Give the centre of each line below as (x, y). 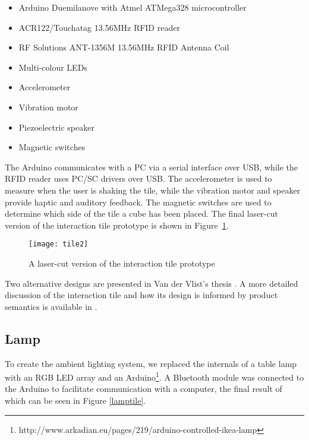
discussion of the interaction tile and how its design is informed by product (141, 295)
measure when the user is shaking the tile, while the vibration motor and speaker (153, 190)
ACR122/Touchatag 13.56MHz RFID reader (99, 27)
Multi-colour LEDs (53, 67)
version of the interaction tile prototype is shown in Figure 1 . (117, 225)
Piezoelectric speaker (56, 127)
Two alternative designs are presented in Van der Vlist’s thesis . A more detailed (152, 283)
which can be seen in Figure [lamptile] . (75, 400)
